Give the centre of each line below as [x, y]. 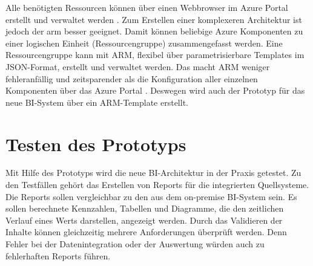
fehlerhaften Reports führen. [58, 255]
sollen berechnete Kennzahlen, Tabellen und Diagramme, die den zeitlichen [145, 208]
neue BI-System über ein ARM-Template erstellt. [97, 102]
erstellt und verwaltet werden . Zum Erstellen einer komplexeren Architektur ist [154, 19]
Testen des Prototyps [96, 144]
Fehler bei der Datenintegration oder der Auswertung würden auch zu [135, 244]
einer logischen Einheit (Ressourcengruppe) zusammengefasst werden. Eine [144, 43]
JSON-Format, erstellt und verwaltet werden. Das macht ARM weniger [138, 66]
